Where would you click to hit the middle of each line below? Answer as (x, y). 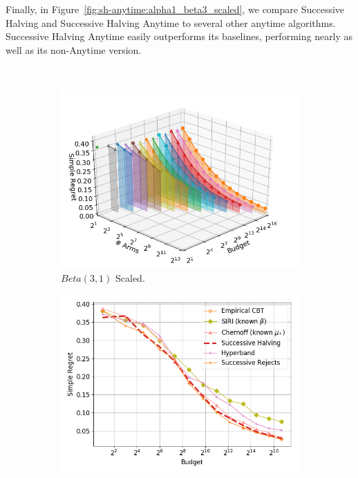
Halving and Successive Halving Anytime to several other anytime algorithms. (171, 22)
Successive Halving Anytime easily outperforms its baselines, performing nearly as (179, 36)
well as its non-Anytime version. (74, 49)
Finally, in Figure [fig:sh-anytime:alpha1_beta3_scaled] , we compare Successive (175, 9)
